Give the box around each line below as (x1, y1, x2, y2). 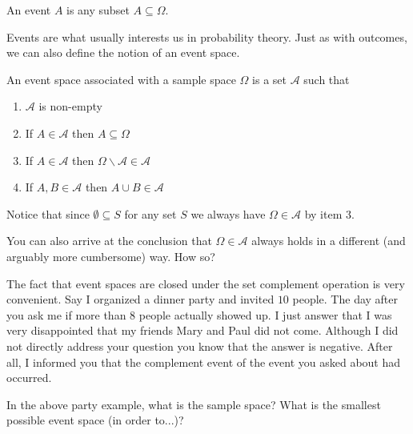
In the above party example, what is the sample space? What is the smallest (6, 396, 381, 412)
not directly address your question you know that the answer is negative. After (6, 337, 393, 354)
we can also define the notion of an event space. (6, 44, 240, 61)
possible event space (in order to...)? (6, 412, 184, 428)
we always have (190, 205, 266, 222)
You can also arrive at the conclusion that (6, 232, 212, 249)
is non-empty (38, 98, 102, 115)
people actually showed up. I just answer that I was (138, 306, 392, 323)
